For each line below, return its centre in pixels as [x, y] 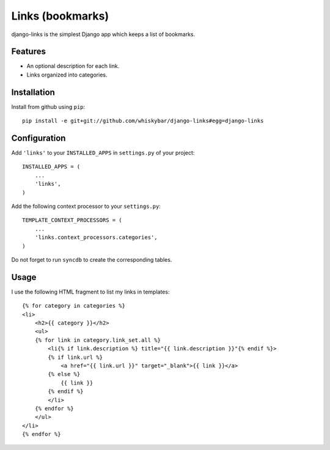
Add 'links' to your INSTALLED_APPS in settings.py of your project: [103, 153]
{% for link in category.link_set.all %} [98, 340]
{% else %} [64, 374]
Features [28, 52]
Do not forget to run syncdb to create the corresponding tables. [92, 259]
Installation [33, 92]
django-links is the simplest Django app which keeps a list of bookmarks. [103, 34]
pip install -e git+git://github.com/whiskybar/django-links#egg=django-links [143, 121]
